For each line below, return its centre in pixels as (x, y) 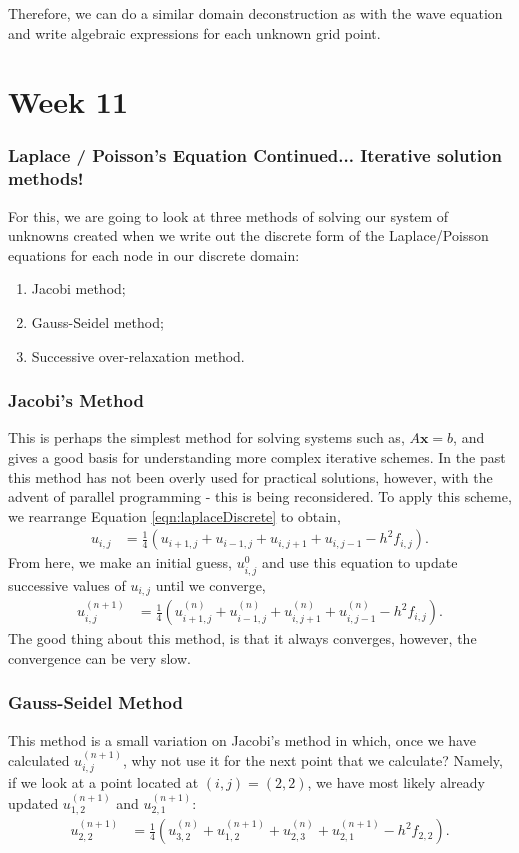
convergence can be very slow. (99, 657)
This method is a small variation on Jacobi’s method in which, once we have (242, 739)
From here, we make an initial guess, (120, 562)
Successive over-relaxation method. (138, 355)
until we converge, (210, 584)
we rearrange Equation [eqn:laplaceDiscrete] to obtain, (174, 515)
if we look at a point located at (103, 782)
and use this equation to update (359, 562)
